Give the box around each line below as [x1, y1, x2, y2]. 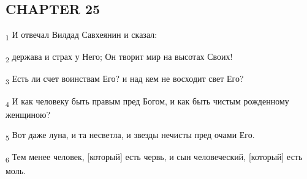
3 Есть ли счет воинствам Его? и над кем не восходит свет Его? [6, 72, 244, 87]
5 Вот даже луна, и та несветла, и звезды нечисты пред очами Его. [6, 128, 255, 143]
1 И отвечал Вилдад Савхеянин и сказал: [6, 28, 157, 42]
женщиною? [6, 108, 51, 120]
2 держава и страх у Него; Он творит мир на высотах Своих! [6, 50, 233, 65]
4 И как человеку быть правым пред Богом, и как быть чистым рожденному [6, 94, 289, 109]
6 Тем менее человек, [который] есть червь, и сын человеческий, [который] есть [6, 150, 303, 165]
